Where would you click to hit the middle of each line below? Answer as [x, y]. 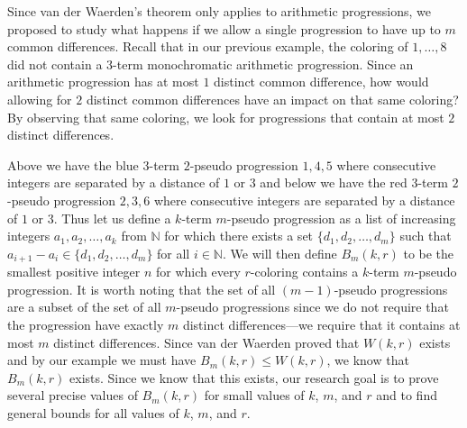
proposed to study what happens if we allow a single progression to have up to [224, 28]
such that [426, 236]
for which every [198, 272]
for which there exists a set [239, 236]
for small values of [254, 395]
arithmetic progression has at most [103, 82]
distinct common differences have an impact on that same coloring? [272, 99]
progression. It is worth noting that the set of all [142, 289]
